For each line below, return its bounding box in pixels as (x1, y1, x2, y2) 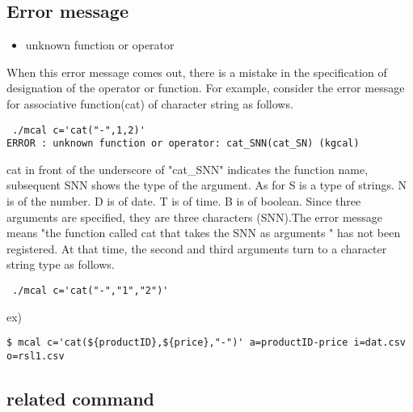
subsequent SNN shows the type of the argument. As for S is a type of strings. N (6, 176, 407, 193)
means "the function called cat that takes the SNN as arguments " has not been (6, 224, 401, 241)
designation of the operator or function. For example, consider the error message (6, 79, 405, 96)
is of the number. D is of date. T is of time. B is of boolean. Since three (6, 193, 361, 210)
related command (6, 386, 154, 410)
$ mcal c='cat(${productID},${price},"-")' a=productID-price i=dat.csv (6, 337, 406, 349)
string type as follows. (6, 256, 115, 273)
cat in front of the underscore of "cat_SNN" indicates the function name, (6, 160, 369, 177)
